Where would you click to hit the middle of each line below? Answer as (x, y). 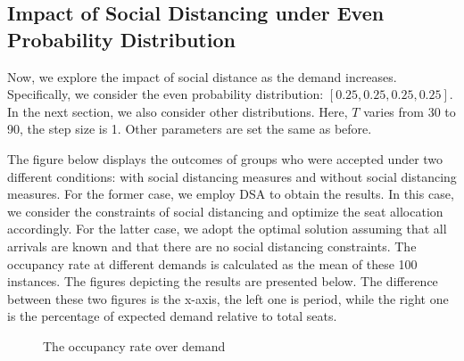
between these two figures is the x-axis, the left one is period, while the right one (228, 298)
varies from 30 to (410, 111)
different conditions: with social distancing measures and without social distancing (232, 176)
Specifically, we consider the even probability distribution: (166, 94)
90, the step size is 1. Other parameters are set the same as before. (190, 129)
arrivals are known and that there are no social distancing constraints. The (212, 246)
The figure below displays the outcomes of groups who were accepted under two (225, 158)
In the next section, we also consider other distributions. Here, (178, 111)
